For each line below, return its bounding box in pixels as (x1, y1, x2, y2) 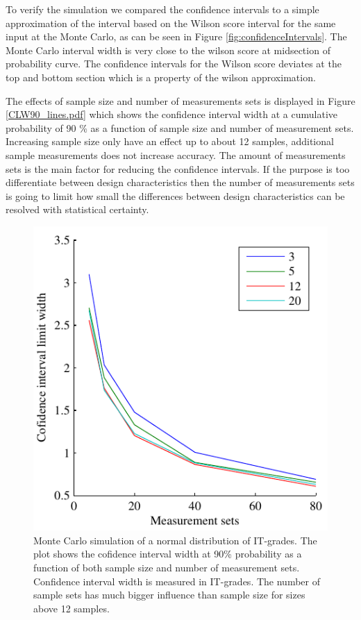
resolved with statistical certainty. (6, 202, 149, 217)
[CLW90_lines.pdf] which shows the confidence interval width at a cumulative (6, 107, 338, 122)
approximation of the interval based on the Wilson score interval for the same (6, 15, 336, 30)
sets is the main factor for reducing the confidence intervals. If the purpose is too (6, 161, 350, 176)
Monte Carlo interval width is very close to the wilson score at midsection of (6, 42, 330, 57)
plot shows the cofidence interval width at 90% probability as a (33, 546, 302, 561)
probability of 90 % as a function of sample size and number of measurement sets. (6, 120, 354, 135)
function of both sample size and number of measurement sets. (33, 560, 300, 574)
